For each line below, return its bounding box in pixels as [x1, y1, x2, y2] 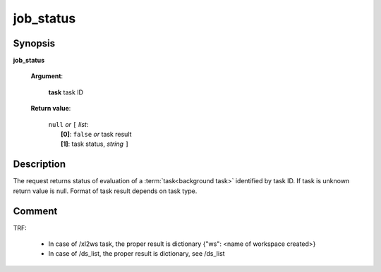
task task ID [48, 88, 84, 97]
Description [13, 159, 66, 171]
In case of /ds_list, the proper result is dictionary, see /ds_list [48, 249, 225, 258]
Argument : [30, 72, 64, 80]
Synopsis [13, 37, 56, 49]
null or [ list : [48, 120, 89, 128]
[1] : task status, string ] [61, 140, 130, 148]
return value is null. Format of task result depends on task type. [13, 187, 198, 195]
